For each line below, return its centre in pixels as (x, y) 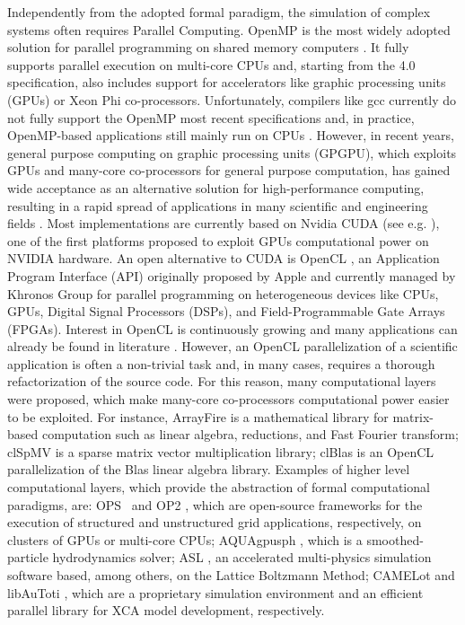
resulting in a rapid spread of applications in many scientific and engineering (218, 205)
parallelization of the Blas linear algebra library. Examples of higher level (209, 469)
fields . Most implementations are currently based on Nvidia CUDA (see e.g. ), (224, 223)
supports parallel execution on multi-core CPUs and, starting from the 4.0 (211, 64)
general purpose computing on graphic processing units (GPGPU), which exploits (232, 152)
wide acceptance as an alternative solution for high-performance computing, (216, 187)
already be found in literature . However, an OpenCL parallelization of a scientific (232, 346)
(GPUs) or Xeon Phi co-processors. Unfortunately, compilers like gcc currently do (232, 99)
